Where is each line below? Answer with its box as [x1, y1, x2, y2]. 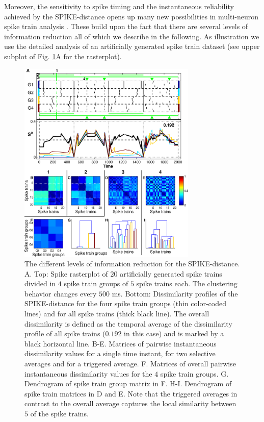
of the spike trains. [30, 408, 89, 419]
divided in [24, 278, 56, 289]
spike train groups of [64, 278, 128, 289]
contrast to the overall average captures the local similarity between [24, 398, 236, 409]
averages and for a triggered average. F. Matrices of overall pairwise [24, 358, 236, 369]
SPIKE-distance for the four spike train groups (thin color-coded [24, 298, 226, 309]
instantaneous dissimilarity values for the [24, 368, 152, 379]
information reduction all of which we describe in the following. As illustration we [4, 31, 259, 41]
